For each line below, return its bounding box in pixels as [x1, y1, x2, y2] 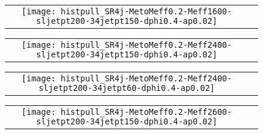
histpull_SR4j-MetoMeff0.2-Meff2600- [60, 107, 232, 117]
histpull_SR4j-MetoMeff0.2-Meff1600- [60, 7, 232, 16]
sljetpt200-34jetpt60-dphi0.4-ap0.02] [38, 83, 215, 93]
